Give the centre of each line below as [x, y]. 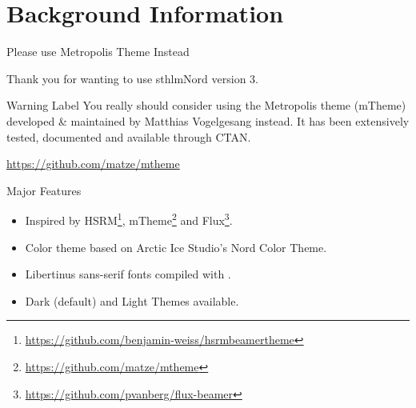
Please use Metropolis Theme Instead [98, 52]
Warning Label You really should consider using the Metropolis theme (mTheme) [206, 105]
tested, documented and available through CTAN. [129, 136]
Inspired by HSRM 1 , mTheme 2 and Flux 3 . [129, 219]
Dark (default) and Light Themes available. [132, 300]
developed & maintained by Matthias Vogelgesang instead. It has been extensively [208, 120]
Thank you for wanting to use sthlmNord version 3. [132, 78]
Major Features [44, 190]
